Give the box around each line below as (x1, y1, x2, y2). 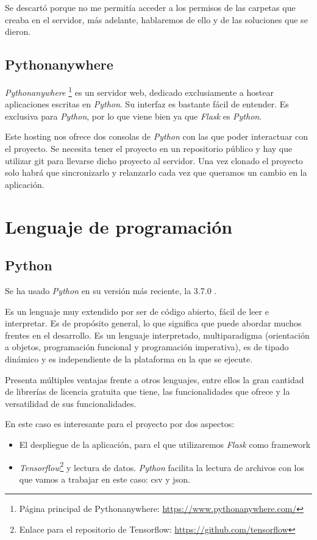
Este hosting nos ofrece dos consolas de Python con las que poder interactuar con (5, 130, 308, 143)
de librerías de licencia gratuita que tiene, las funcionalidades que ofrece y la (5, 385, 290, 398)
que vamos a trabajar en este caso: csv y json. (19, 472, 190, 485)
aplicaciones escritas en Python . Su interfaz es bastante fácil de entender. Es (5, 98, 289, 110)
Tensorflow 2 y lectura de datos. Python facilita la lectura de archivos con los (19, 459, 304, 473)
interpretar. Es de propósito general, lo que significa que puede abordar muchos (5, 317, 302, 329)
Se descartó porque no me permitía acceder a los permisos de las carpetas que (5, 1, 296, 13)
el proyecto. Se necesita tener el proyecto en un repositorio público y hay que (5, 142, 293, 155)
